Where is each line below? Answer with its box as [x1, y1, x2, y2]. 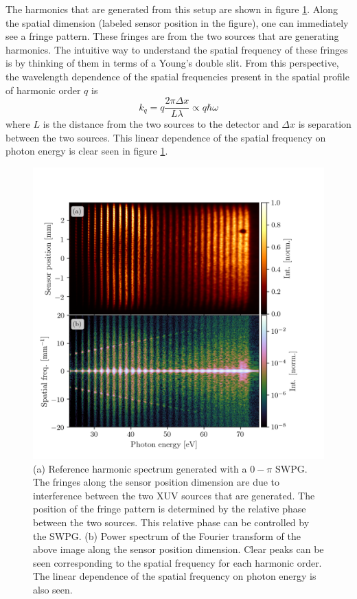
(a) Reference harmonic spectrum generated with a [33, 461, 247, 475]
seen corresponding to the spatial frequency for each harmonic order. [33, 555, 322, 569]
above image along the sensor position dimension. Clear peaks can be [33, 542, 324, 556]
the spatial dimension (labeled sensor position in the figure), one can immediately [5, 15, 349, 30]
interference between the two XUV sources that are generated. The [33, 488, 315, 502]
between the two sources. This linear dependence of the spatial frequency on [5, 130, 326, 144]
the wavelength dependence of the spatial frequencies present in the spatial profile [5, 69, 349, 83]
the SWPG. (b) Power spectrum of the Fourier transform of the [33, 528, 301, 543]
